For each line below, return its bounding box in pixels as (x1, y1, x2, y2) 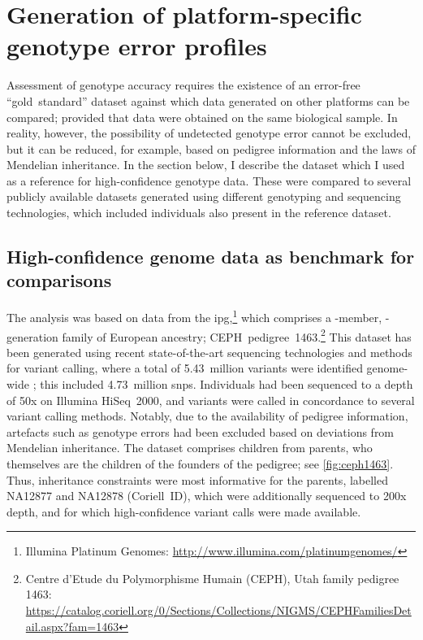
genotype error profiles (6, 29, 267, 63)
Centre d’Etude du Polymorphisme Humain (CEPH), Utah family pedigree (25, 569, 399, 586)
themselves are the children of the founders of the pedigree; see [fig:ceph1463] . (6, 455, 394, 472)
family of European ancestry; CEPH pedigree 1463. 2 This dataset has (62, 325, 412, 345)
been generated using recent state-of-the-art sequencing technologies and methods (6, 343, 412, 360)
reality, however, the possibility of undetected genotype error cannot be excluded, (6, 124, 412, 141)
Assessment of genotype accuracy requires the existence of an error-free (6, 76, 360, 94)
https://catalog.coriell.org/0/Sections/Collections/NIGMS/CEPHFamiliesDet (25, 602, 412, 619)
